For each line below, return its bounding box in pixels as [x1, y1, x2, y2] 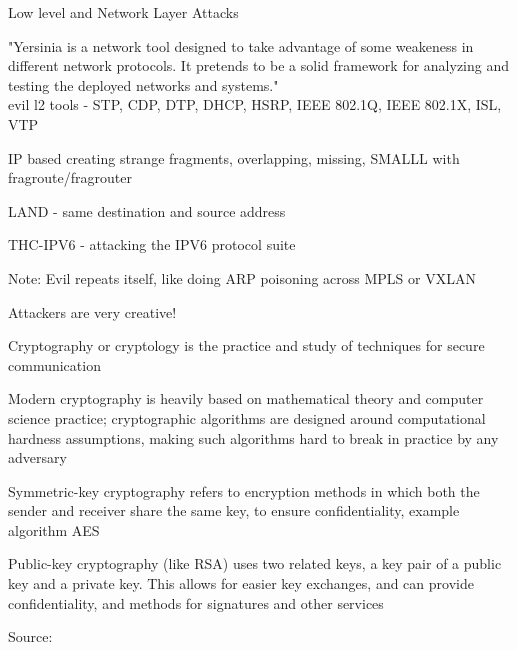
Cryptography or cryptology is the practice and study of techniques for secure [8, 335, 485, 356]
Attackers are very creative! [8, 301, 177, 322]
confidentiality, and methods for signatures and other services [8, 592, 384, 613]
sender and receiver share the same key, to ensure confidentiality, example [8, 500, 460, 521]
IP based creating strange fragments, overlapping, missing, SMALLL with [8, 147, 460, 168]
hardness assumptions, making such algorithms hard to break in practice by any [8, 427, 499, 448]
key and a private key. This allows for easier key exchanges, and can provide [8, 573, 474, 594]
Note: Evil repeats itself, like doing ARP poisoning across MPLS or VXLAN [8, 267, 476, 288]
